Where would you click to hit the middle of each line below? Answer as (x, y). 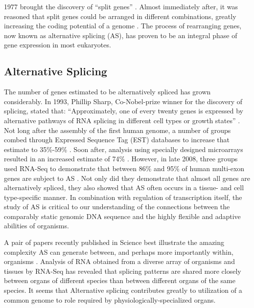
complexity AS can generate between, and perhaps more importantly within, (119, 252)
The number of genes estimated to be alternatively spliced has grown (107, 92)
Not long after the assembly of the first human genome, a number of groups (117, 130)
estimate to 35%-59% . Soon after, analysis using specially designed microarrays (124, 149)
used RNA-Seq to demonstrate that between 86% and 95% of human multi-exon (124, 168)
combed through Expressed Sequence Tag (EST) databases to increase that (117, 140)
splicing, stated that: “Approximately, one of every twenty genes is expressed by (124, 111)
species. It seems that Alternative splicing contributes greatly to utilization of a (123, 290)
